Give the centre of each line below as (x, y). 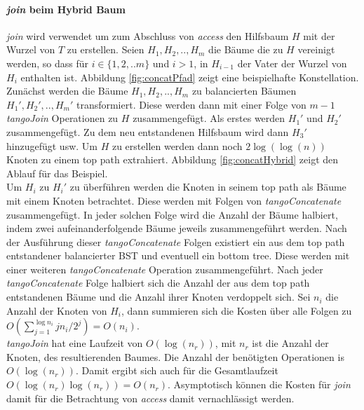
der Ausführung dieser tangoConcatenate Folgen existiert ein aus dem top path (176, 241)
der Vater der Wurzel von (292, 63)
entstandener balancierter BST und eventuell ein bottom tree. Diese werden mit (178, 255)
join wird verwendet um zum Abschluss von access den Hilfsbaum (148, 35)
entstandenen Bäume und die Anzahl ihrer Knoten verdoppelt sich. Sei (159, 297)
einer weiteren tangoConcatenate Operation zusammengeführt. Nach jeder (165, 269)
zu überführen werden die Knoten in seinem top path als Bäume (208, 187)
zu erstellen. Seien (106, 49)
